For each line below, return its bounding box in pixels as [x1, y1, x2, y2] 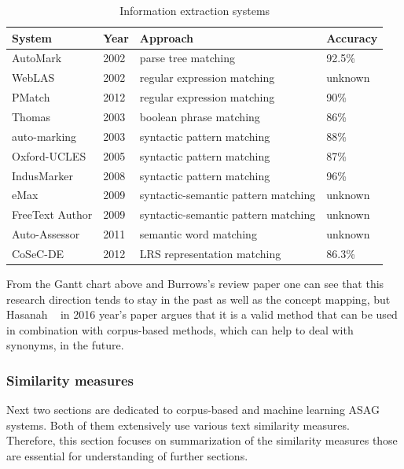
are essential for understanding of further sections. [6, 447, 248, 463]
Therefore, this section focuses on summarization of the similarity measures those [6, 432, 398, 449]
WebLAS [12, 69, 55, 86]
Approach [139, 29, 194, 46]
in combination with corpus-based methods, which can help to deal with [6, 321, 354, 338]
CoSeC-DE [12, 245, 64, 261]
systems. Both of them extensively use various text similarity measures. [6, 416, 350, 433]
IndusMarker [12, 167, 73, 183]
